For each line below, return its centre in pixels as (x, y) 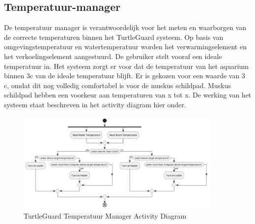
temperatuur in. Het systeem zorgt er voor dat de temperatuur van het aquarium (126, 66)
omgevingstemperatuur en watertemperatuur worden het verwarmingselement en (125, 47)
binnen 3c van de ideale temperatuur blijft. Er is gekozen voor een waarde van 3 (125, 76)
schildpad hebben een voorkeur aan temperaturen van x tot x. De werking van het (128, 95)
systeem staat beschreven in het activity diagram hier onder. (95, 104)
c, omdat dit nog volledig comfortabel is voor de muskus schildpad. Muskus (117, 85)
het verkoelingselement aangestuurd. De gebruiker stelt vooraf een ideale (113, 56)
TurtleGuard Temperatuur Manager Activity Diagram (105, 215)
